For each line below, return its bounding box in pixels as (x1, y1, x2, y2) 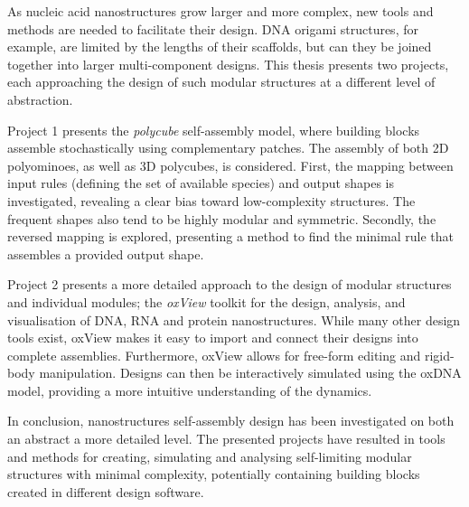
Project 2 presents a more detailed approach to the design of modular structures (7, 275, 452, 294)
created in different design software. (7, 482, 204, 501)
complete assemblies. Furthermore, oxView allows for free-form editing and (7, 345, 421, 364)
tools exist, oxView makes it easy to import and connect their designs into (7, 328, 418, 347)
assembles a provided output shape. (7, 244, 204, 263)
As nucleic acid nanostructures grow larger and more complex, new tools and (7, 2, 434, 20)
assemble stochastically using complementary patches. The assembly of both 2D (7, 138, 449, 157)
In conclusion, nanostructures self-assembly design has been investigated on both (7, 411, 455, 430)
